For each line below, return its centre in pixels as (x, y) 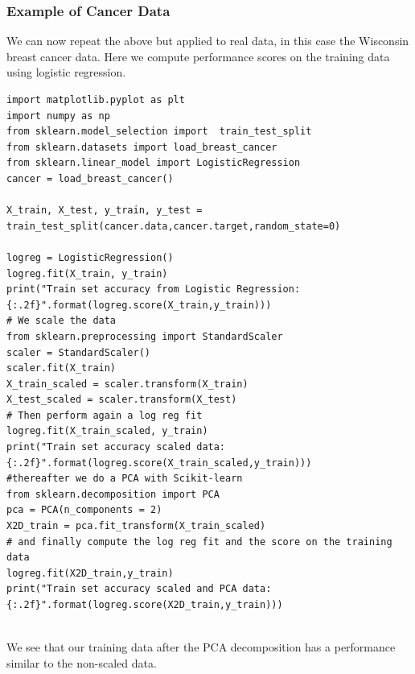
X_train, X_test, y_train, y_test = (105, 211)
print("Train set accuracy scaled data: (116, 447)
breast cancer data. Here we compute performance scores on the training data (198, 56)
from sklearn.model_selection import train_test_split (159, 132)
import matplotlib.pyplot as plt (96, 100)
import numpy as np (58, 116)
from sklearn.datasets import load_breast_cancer (142, 147)
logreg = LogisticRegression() (90, 257)
